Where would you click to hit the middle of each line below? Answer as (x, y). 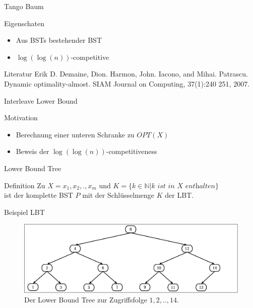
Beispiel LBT (24, 212)
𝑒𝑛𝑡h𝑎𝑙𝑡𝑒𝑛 (200, 186)
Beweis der (33, 151)
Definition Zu (25, 185)
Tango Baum (24, 6)
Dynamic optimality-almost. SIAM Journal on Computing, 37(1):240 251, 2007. (127, 83)
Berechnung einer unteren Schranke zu (75, 134)
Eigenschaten (24, 23)
